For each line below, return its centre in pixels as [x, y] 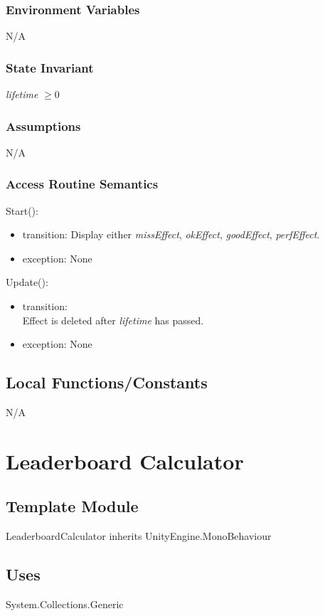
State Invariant [50, 67]
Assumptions [43, 126]
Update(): [27, 282]
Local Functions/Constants [107, 382]
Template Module [72, 506]
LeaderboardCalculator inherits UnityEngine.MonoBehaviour [139, 536]
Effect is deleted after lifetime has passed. [113, 320]
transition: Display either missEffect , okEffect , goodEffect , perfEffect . [171, 234]
